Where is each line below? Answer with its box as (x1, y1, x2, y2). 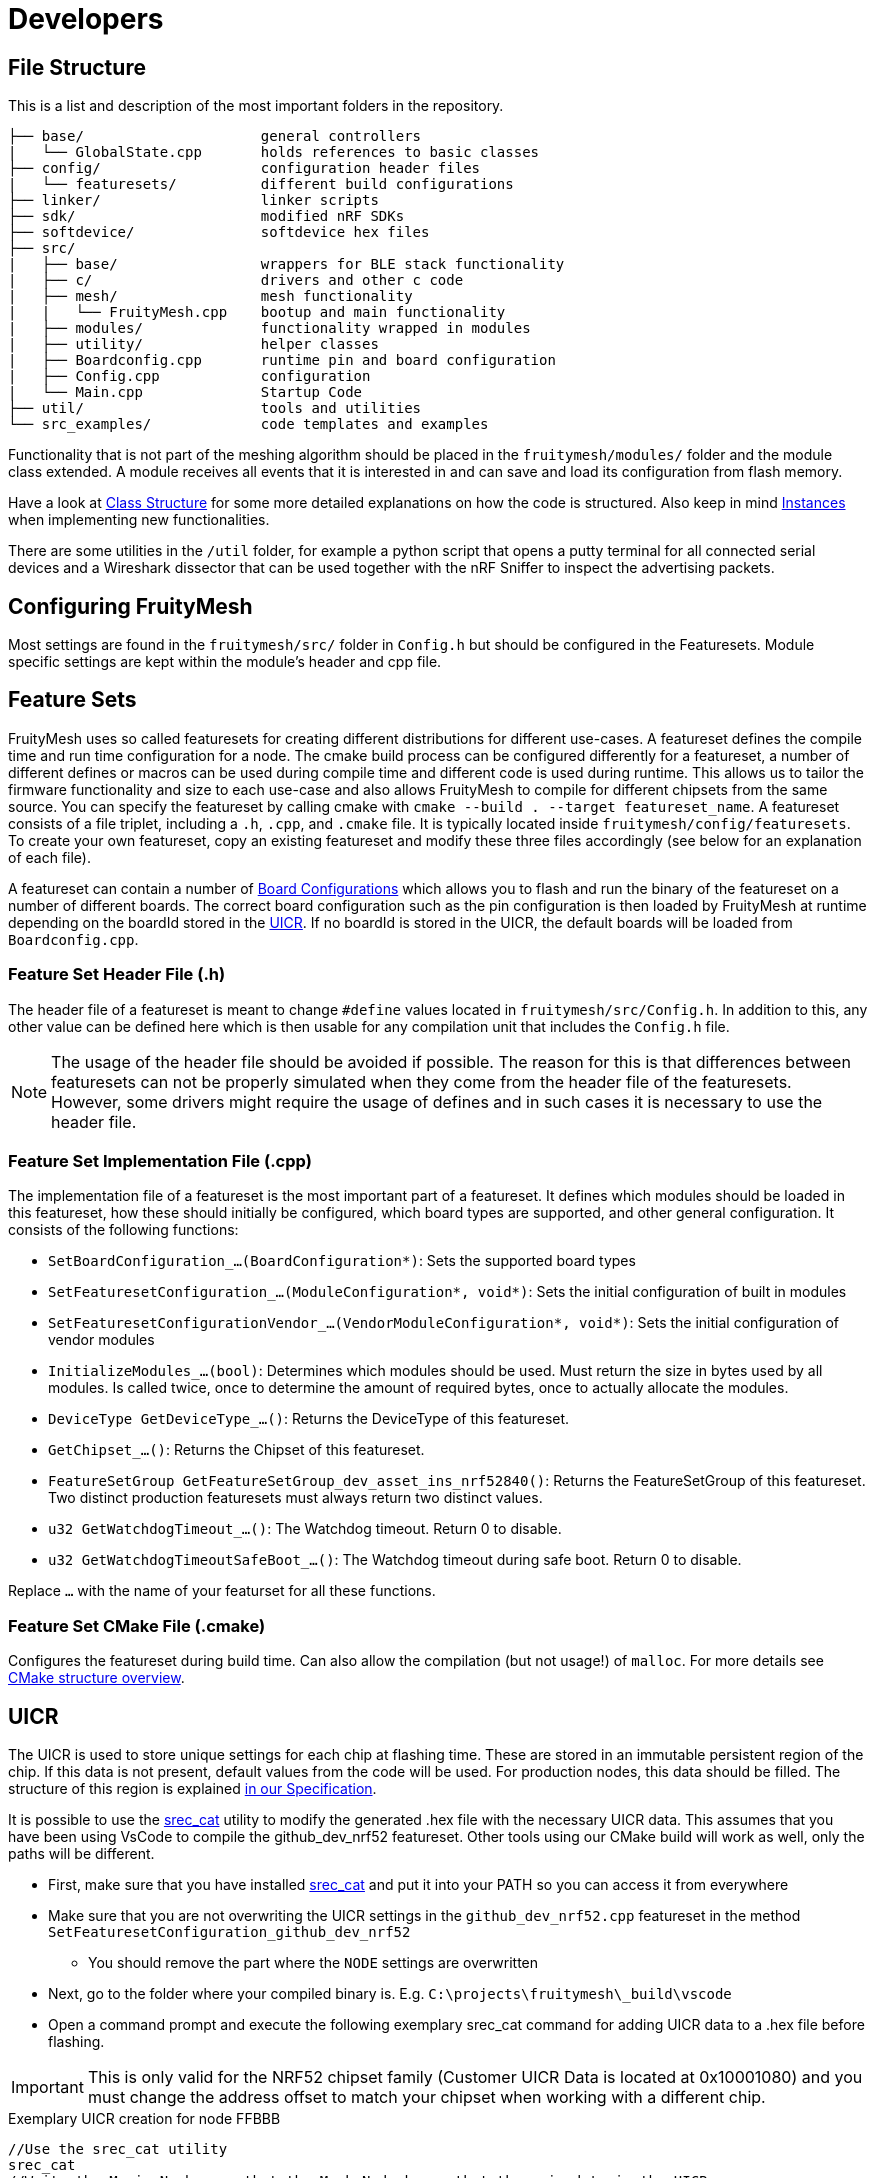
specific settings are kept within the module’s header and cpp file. (8, 653, 442, 671)
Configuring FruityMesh (8, 593, 253, 619)
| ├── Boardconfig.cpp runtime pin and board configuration (8, 352, 556, 369)
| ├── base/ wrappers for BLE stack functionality (8, 256, 565, 273)
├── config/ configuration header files (8, 160, 481, 177)
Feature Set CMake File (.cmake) (8, 1615, 266, 1636)
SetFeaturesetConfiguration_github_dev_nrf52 (48, 1923, 411, 1940)
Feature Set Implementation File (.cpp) (8, 1150, 312, 1171)
